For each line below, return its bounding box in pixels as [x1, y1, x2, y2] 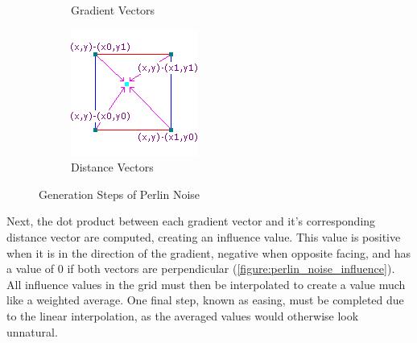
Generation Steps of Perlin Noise [39, 185, 200, 202]
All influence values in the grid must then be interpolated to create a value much [6, 275, 406, 292]
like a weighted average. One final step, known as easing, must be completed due [6, 291, 404, 308]
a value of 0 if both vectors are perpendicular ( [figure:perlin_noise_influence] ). [6, 260, 395, 277]
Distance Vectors [71, 159, 154, 176]
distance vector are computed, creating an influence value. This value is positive [6, 228, 401, 245]
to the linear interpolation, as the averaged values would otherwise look [6, 307, 359, 324]
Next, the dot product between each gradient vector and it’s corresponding [6, 213, 376, 229]
